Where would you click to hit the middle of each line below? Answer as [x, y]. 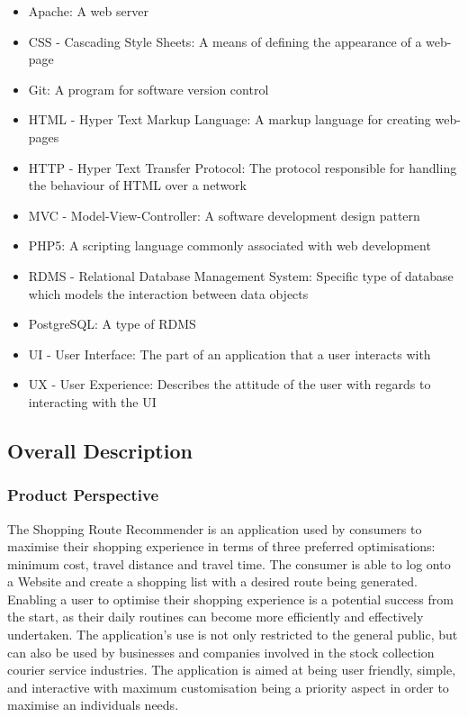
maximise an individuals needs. [93, 705]
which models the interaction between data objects [168, 293]
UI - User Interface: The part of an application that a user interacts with [229, 354]
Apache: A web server [88, 11]
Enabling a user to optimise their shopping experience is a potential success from [230, 599]
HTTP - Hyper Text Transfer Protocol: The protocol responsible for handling [243, 167]
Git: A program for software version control [148, 89]
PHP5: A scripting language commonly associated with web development [229, 245]
